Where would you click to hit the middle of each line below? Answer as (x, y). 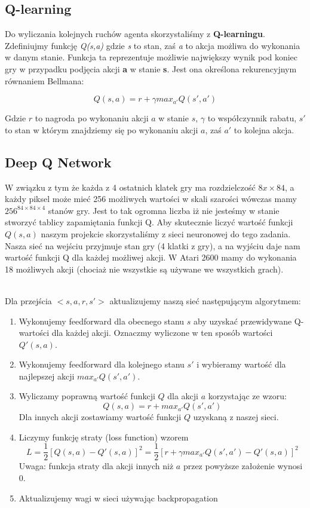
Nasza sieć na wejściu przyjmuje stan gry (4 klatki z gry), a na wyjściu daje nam (153, 245)
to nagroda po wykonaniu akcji (92, 118)
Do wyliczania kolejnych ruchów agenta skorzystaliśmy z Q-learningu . (135, 34)
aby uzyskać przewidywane (243, 321)
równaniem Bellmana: (44, 80)
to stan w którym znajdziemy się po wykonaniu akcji (102, 129)
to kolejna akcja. (264, 129)
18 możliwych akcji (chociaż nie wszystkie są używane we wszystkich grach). (144, 269)
